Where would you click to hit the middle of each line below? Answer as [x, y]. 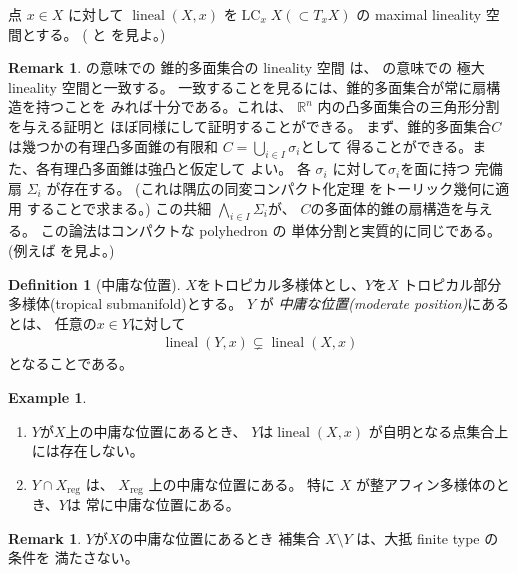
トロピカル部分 [452, 283]
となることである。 [71, 363]
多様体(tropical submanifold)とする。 [125, 303]
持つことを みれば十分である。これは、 [164, 106]
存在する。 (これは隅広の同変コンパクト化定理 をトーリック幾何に [278, 187]
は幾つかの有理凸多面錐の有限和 [113, 145]
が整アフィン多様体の [426, 483]
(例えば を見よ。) [61, 249]
